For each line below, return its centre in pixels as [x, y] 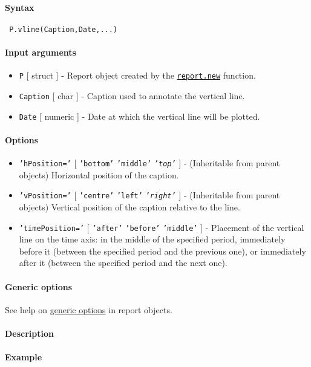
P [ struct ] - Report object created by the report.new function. [137, 75]
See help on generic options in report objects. [89, 309]
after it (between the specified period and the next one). [123, 263]
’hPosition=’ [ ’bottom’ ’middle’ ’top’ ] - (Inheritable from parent [149, 163]
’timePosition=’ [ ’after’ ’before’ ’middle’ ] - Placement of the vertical [162, 227]
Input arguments [41, 52]
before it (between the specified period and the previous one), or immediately [162, 251]
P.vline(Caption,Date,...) [64, 29]
